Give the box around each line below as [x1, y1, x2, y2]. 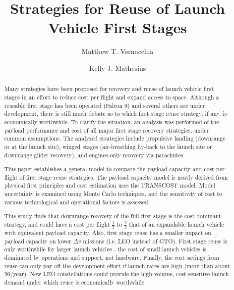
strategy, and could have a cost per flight [4, 220, 110, 228]
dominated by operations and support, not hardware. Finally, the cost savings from [4, 253, 219, 261]
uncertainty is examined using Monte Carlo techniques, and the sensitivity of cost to [4, 190, 222, 198]
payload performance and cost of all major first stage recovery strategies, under [4, 126, 209, 134]
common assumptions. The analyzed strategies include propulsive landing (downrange [4, 134, 226, 143]
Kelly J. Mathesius [89, 62, 146, 73]
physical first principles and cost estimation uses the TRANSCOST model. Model [4, 181, 215, 190]
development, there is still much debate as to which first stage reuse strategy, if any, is [4, 109, 227, 118]
